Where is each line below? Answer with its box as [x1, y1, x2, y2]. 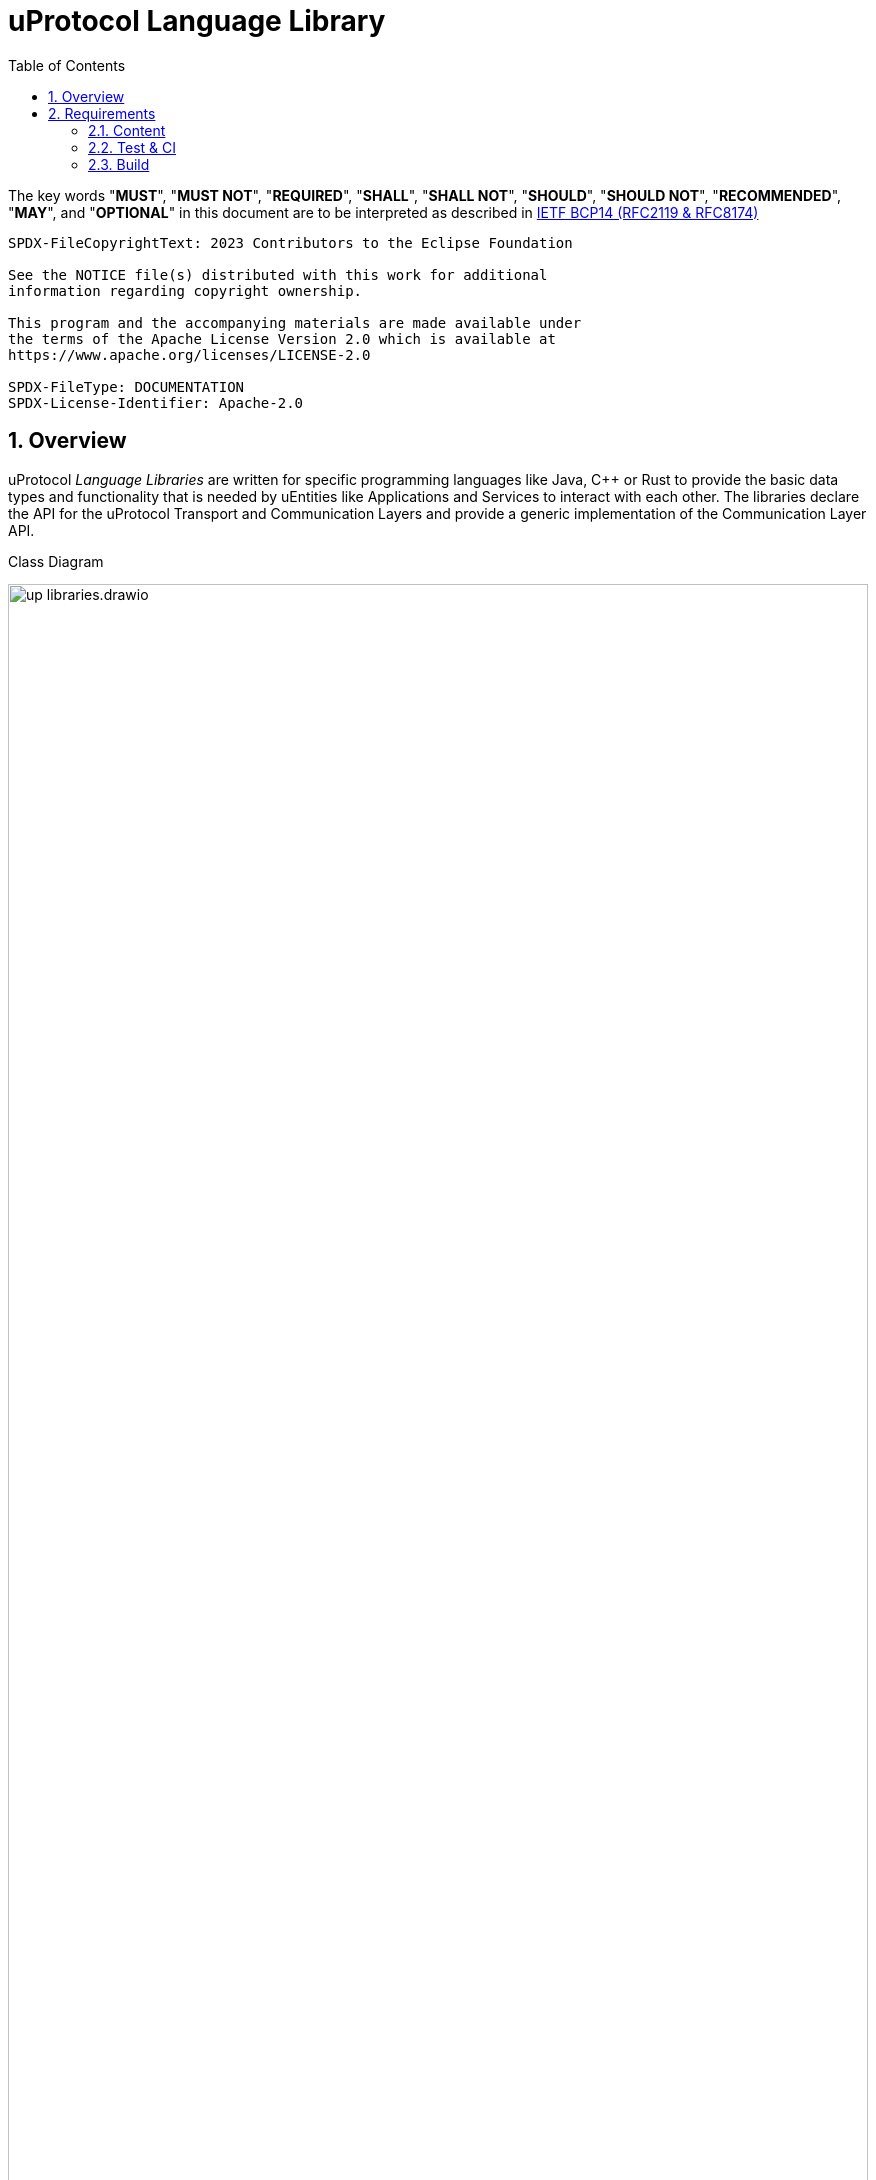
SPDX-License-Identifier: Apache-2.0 [8, 394, 304, 411]
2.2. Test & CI [88, 138, 177, 156]
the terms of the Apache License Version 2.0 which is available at [8, 330, 556, 347]
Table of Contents [8, 56, 126, 74]
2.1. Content [88, 121, 166, 139]
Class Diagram [8, 552, 104, 570]
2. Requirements [48, 104, 156, 122]
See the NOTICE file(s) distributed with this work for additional [8, 266, 548, 283]
